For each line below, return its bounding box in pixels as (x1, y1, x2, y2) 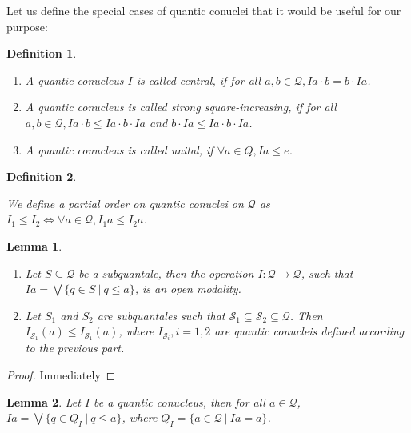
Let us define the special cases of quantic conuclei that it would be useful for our (6, 2, 401, 18)
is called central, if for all (136, 71, 261, 88)
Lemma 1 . (6, 237, 62, 254)
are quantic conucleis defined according (214, 323, 405, 339)
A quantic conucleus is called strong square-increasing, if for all (25, 98, 337, 115)
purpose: (6, 18, 48, 34)
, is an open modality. (134, 280, 241, 297)
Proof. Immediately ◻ (6, 367, 116, 383)
